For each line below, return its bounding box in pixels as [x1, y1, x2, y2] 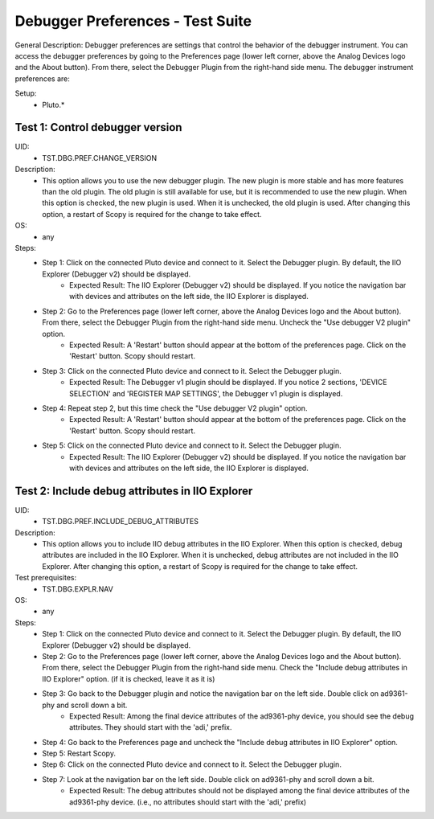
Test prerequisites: [14, 573, 77, 583]
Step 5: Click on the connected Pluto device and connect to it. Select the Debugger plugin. [42, 440, 342, 450]
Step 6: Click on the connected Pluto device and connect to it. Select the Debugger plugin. [42, 760, 342, 769]
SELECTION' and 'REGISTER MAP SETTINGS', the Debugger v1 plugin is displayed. [69, 388, 343, 398]
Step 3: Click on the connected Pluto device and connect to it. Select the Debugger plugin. [42, 366, 342, 375]
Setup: [14, 88, 37, 98]
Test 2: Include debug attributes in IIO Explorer [14, 484, 253, 498]
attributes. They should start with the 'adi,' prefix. [69, 723, 232, 732]
